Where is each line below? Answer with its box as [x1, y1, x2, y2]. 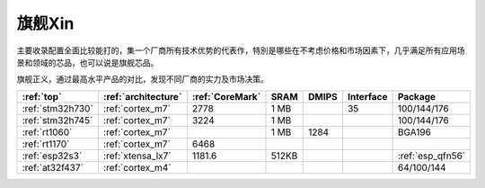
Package [397, 90, 436, 103]
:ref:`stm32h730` [22, 102, 93, 114]
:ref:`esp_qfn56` [397, 149, 466, 162]
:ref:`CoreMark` [191, 90, 261, 103]
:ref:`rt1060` [22, 126, 73, 139]
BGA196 [397, 126, 431, 139]
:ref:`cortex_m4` [103, 161, 172, 174]
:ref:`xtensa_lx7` [103, 149, 172, 162]
